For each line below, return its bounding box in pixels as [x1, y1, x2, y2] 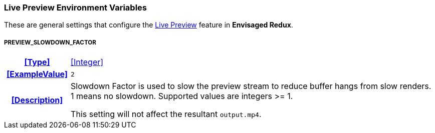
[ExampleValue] [7, 69, 68, 79]
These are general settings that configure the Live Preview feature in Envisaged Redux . [4, 20, 293, 29]
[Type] [24, 57, 50, 67]
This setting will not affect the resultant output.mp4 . [71, 109, 262, 119]
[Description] [11, 95, 63, 105]
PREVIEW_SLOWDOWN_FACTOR [4, 38, 96, 46]
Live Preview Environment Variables [4, 2, 147, 12]
